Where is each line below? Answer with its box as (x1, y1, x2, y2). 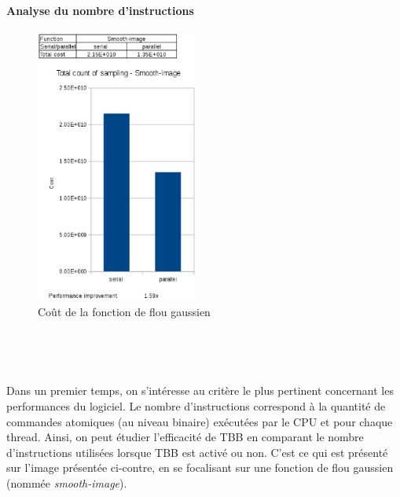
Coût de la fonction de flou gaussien (38, 303, 211, 319)
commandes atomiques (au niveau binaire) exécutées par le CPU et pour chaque (6, 413, 393, 429)
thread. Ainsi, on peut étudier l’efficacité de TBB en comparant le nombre (6, 429, 364, 445)
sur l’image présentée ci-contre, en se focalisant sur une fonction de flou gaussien (6, 459, 394, 476)
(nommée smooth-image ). (6, 474, 127, 491)
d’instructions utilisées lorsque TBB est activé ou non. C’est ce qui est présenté (6, 444, 388, 460)
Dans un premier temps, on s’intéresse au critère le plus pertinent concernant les (6, 382, 394, 399)
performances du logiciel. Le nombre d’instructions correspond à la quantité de (6, 397, 386, 414)
